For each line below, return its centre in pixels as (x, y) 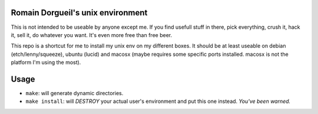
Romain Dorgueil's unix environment (79, 13)
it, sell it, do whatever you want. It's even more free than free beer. (92, 35)
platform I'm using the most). (46, 62)
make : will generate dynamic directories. (74, 93)
